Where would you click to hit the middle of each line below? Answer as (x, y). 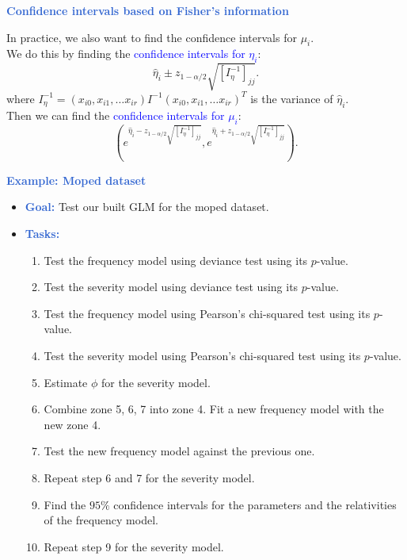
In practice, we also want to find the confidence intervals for (152, 37)
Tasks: (42, 234)
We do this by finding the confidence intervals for (126, 54)
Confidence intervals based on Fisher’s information (148, 10)
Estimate (66, 382)
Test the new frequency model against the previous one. (179, 451)
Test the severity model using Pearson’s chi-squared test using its (202, 355)
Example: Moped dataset (76, 180)
